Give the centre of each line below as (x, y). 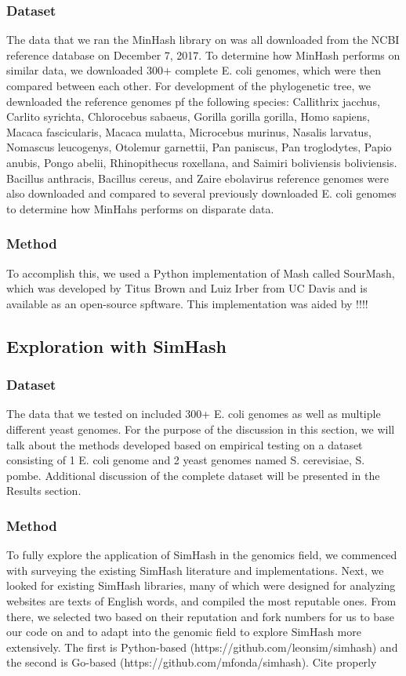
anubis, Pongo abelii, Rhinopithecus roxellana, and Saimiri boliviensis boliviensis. (202, 162)
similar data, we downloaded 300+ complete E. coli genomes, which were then (194, 70)
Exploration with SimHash (116, 345)
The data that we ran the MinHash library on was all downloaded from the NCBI (203, 40)
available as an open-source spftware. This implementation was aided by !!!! (187, 303)
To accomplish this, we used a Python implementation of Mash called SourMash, (201, 273)
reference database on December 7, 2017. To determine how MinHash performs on (203, 55)
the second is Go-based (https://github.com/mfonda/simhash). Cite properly (192, 662)
